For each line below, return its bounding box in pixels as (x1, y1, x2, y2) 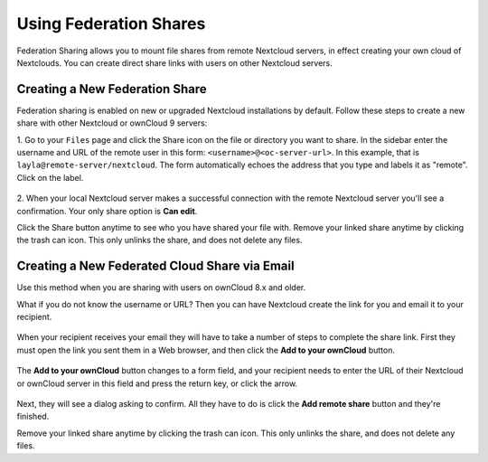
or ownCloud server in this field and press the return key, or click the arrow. (16, 378, 298, 389)
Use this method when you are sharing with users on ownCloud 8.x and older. (16, 282, 306, 293)
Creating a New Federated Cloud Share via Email (16, 259, 295, 274)
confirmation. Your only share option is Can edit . (16, 205, 198, 216)
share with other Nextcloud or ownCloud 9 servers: (16, 118, 208, 128)
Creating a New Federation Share (16, 81, 207, 97)
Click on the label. (16, 172, 84, 183)
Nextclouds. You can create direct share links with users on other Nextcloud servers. (16, 57, 333, 68)
